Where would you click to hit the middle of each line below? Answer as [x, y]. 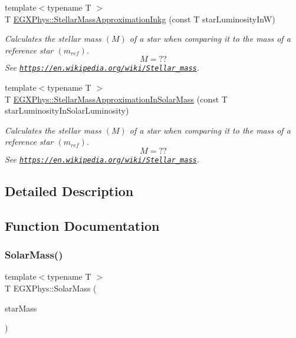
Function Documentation [82, 225]
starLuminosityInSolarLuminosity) [67, 110]
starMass [21, 308]
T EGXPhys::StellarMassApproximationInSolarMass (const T [116, 99]
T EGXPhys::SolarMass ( [51, 288]
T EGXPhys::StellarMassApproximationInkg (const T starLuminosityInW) [140, 19]
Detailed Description [69, 191]
